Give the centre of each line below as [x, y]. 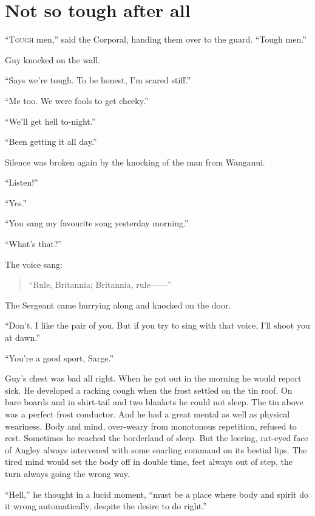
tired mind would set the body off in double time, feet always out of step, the [149, 462]
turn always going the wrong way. [67, 473]
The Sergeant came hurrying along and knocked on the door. [118, 305]
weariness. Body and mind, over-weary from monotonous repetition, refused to [151, 426]
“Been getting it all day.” [51, 141]
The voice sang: [34, 264]
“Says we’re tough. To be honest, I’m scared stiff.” [98, 80]
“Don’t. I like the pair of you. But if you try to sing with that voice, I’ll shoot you [157, 325]
